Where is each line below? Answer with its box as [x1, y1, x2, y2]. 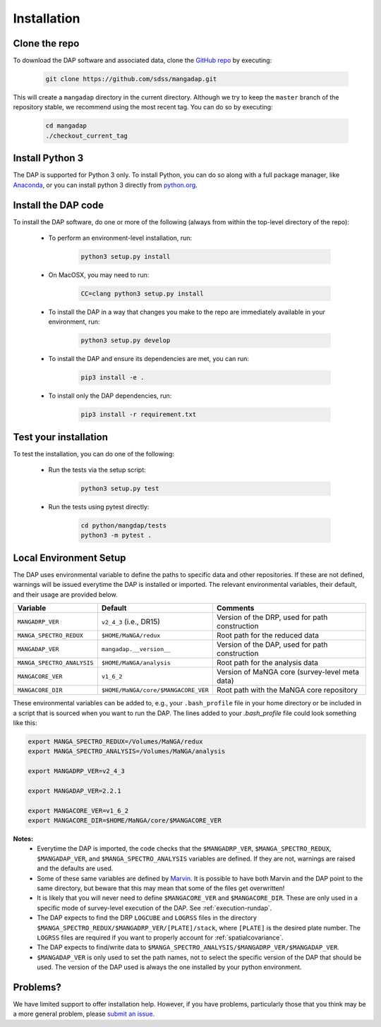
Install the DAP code [13, 199, 104, 211]
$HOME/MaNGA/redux [101, 631, 161, 639]
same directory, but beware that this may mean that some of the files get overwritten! [37, 884, 285, 892]
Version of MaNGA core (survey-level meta [216, 667, 360, 677]
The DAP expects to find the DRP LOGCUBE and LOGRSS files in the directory [37, 913, 258, 922]
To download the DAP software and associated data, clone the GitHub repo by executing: [13, 56, 272, 65]
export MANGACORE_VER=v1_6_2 [28, 806, 129, 815]
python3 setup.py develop [80, 336, 171, 345]
